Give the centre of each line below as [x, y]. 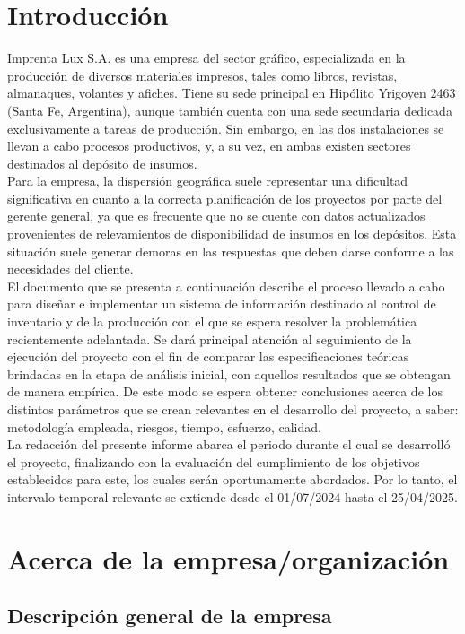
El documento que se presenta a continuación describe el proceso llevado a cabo [226, 286]
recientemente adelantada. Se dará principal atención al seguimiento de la [210, 339]
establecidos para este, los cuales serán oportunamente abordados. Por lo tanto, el [232, 479]
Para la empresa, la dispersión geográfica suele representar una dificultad [208, 181]
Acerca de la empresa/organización [228, 558]
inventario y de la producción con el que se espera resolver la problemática [212, 321]
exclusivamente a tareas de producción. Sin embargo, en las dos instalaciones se [226, 128]
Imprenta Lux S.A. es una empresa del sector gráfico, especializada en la [206, 58]
